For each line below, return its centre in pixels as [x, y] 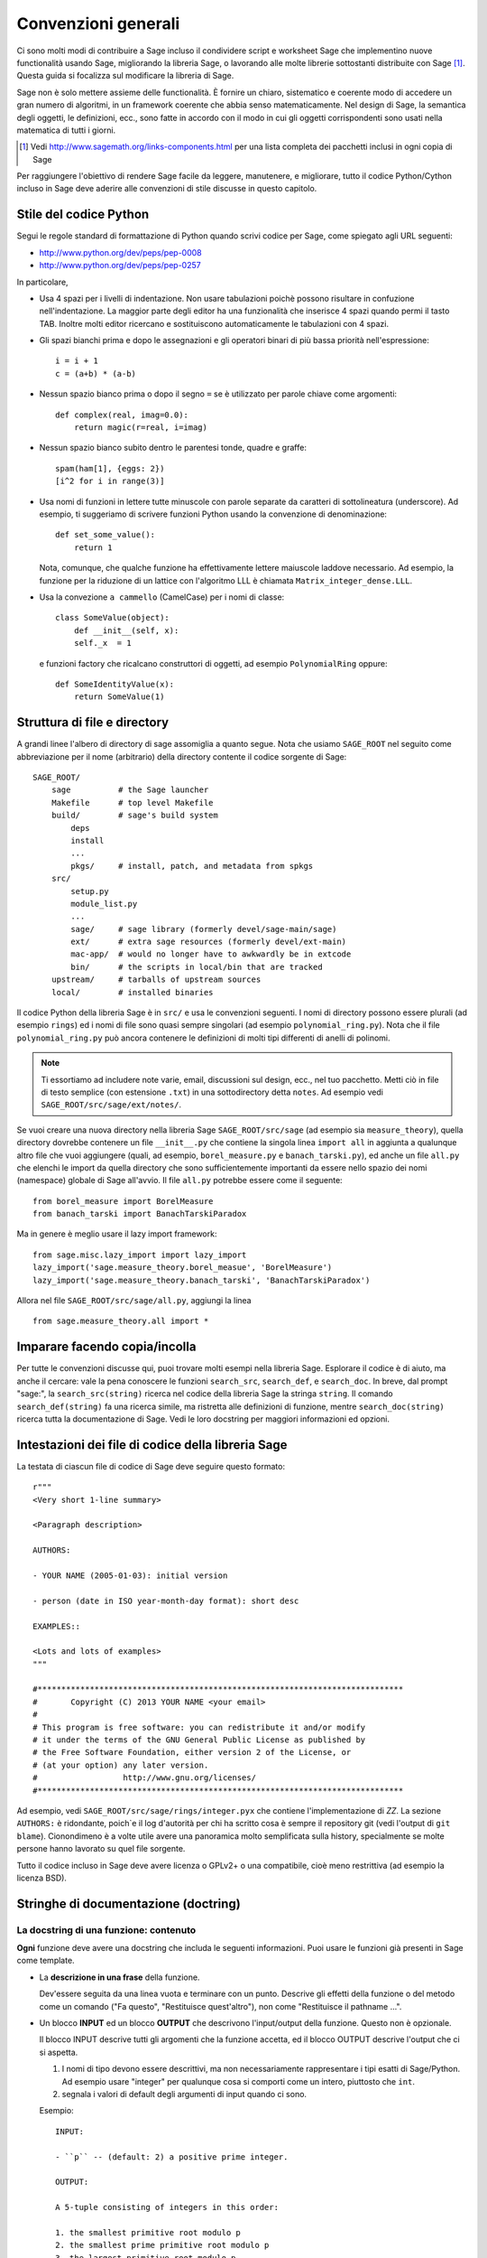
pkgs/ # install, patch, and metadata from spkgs [192, 866]
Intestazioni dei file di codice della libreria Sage [152, 1445]
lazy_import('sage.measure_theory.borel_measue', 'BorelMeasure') [183, 1268]
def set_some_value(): [106, 535]
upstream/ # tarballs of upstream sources [156, 980]
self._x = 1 [102, 643]
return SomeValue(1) [119, 697]
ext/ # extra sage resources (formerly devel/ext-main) [209, 942]
